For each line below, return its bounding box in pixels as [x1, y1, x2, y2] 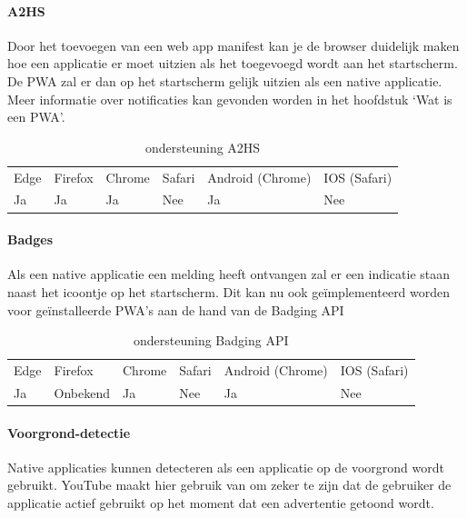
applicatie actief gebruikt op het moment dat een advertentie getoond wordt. [7, 493, 434, 512]
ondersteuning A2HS [144, 137, 261, 156]
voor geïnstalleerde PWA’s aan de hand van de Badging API [7, 300, 344, 319]
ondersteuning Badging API [134, 331, 289, 350]
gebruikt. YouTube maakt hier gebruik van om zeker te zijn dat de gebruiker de [7, 475, 452, 494]
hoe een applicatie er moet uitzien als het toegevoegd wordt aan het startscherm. [7, 54, 458, 73]
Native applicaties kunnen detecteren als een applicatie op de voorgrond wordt [7, 457, 444, 476]
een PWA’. [7, 107, 65, 126]
